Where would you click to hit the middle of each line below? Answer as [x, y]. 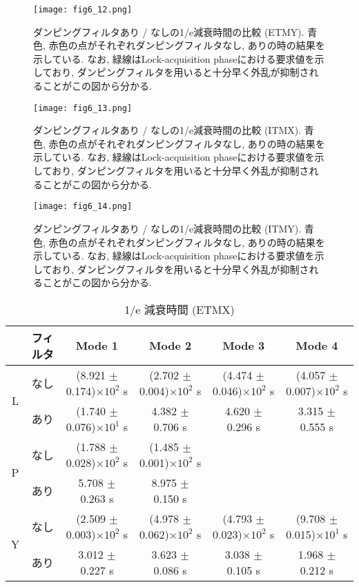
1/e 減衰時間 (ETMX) [179, 309]
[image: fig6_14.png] [83, 207]
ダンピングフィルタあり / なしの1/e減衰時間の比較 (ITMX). [167, 130]
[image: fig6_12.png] [83, 10]
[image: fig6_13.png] [83, 108]
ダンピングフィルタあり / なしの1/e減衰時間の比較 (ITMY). [167, 228]
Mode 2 [171, 346]
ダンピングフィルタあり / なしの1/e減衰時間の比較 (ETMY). [169, 31]
